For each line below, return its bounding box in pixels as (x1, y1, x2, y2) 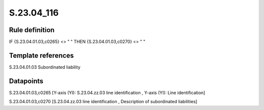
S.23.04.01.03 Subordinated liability (9, 64, 81, 70)
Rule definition (9, 26, 55, 34)
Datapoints (9, 77, 44, 85)
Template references (9, 51, 74, 59)
